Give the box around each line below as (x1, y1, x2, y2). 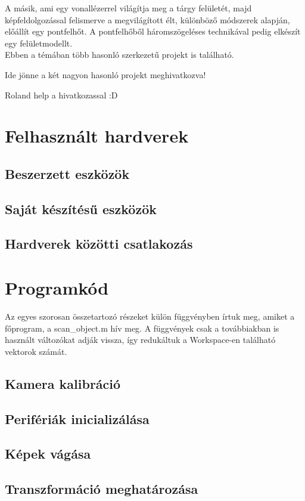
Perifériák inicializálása (5, 409, 150, 428)
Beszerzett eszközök (5, 164, 130, 183)
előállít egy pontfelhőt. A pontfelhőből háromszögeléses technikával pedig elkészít (5, 25, 301, 38)
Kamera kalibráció (5, 374, 121, 392)
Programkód (5, 276, 109, 300)
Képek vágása (5, 444, 91, 463)
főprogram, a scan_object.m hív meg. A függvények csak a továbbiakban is (5, 321, 279, 334)
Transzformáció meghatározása (5, 480, 198, 498)
